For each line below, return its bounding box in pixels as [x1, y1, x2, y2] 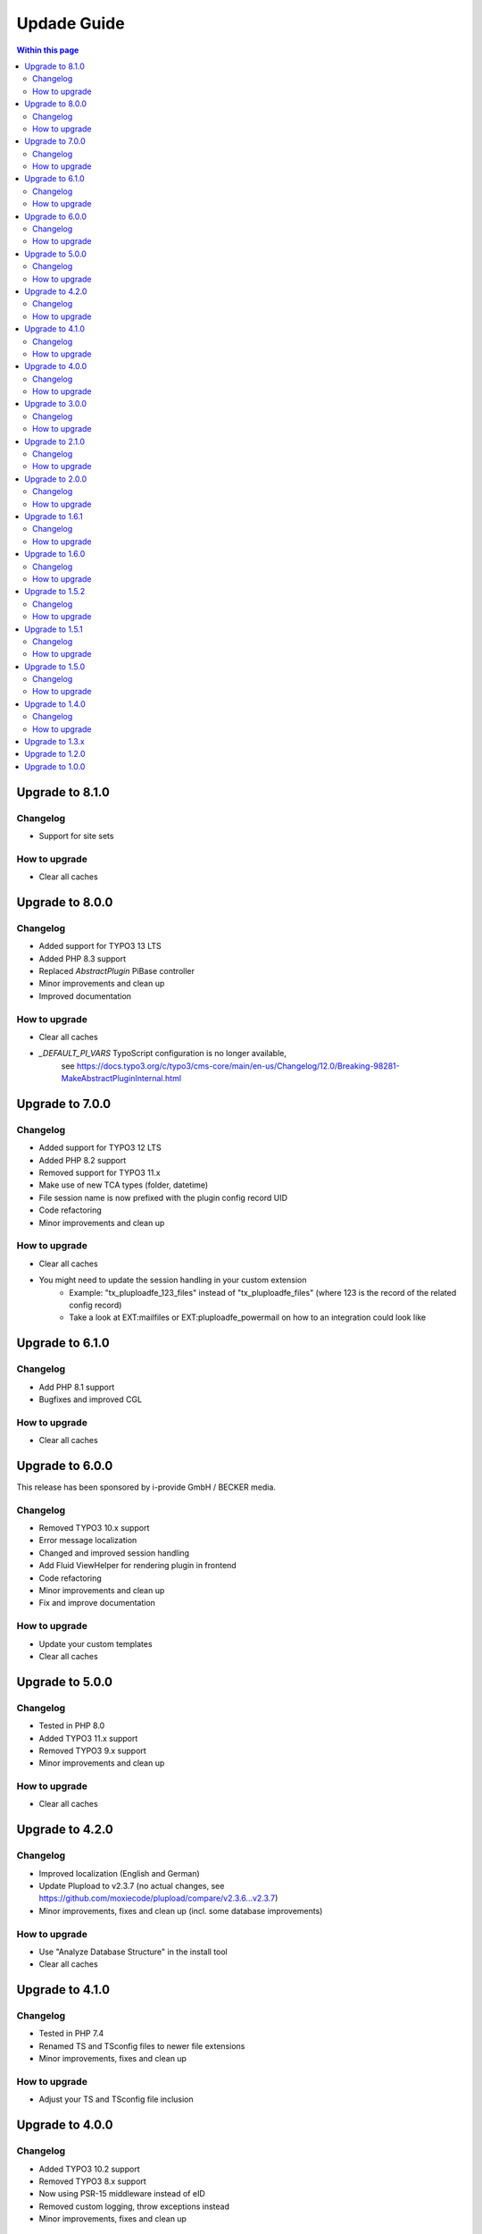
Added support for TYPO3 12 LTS [38, 1142, 162, 1153]
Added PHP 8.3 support [38, 953, 127, 964]
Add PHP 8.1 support [38, 1382, 115, 1392]
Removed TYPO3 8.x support [38, 2176, 146, 2187]
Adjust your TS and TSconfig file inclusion [38, 2094, 194, 2104]
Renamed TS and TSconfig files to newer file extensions [38, 2040, 245, 2051]
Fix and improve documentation [38, 1598, 156, 1608]
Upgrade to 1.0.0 [24, 760, 86, 772]
